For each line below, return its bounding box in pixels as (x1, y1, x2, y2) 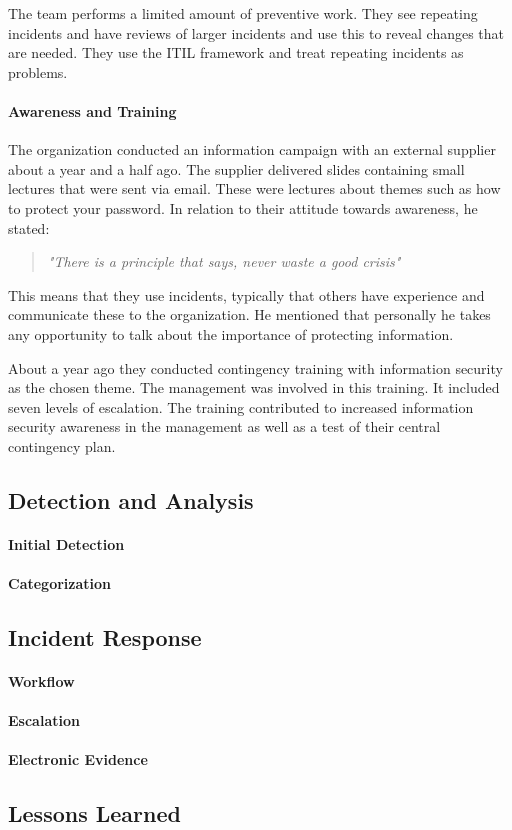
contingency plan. (8, 435, 116, 456)
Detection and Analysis (8, 484, 254, 515)
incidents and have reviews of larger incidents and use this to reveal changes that (8, 22, 505, 43)
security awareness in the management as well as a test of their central (8, 416, 441, 437)
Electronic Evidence (8, 749, 148, 770)
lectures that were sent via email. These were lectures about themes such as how (8, 178, 501, 199)
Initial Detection (8, 533, 125, 554)
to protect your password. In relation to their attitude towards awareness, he (8, 197, 478, 218)
